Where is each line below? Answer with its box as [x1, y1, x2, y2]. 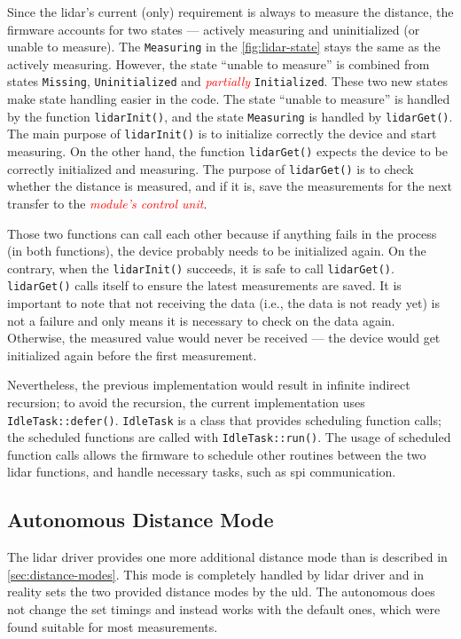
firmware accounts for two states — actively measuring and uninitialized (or [7, 20, 420, 38]
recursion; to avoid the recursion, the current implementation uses [7, 392, 365, 411]
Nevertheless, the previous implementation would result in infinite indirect [7, 375, 410, 394]
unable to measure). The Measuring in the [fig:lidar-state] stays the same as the [7, 37, 441, 56]
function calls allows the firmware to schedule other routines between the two [7, 445, 426, 463]
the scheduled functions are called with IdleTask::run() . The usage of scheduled [7, 428, 451, 446]
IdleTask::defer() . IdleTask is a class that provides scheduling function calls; [7, 410, 441, 429]
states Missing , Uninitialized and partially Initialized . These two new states [7, 72, 448, 91]
